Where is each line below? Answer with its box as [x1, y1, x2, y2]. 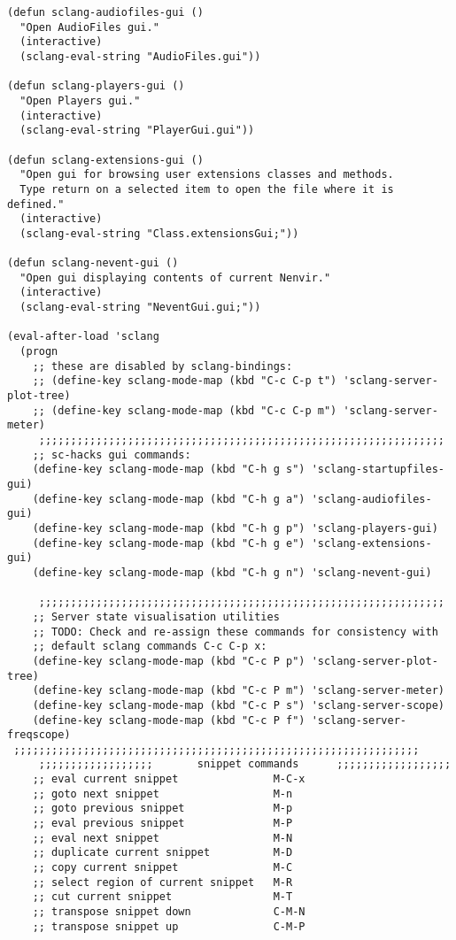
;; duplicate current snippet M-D [32, 846, 293, 859]
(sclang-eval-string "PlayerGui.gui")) [19, 124, 255, 137]
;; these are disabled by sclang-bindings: [32, 359, 293, 373]
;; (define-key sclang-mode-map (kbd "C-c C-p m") [32, 404, 337, 417]
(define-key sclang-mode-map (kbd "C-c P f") [32, 713, 305, 727]
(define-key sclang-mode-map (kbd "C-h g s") [32, 463, 305, 476]
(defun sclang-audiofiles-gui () [7, 6, 204, 19]
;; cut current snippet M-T [32, 890, 293, 904]
